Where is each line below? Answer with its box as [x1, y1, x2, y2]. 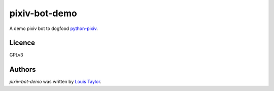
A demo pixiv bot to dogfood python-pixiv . [9, 25, 98, 32]
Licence [9, 39, 36, 47]
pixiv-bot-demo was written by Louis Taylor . [9, 79, 101, 85]
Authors [9, 65, 36, 74]
